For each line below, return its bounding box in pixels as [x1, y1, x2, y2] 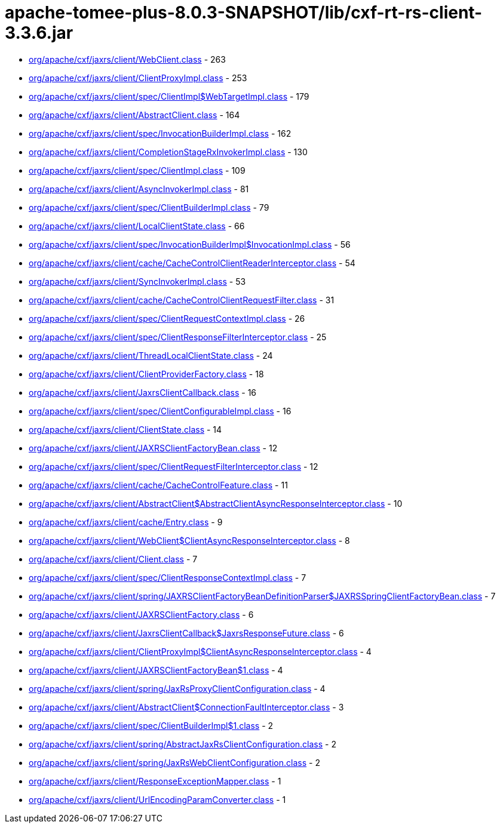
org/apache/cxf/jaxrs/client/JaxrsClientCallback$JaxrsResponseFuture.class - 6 [29, 627, 344, 638]
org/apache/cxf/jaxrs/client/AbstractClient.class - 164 [29, 109, 240, 120]
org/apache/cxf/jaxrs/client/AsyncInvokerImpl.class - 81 [29, 183, 249, 194]
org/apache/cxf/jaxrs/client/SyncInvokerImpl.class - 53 [29, 276, 246, 287]
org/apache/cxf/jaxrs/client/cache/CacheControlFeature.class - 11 [29, 479, 288, 490]
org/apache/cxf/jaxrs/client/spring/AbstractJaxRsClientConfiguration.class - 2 [29, 738, 337, 749]
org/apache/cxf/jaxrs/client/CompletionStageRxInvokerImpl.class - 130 [29, 146, 308, 157]
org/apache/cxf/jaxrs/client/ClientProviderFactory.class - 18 [29, 368, 264, 379]
